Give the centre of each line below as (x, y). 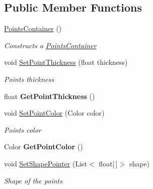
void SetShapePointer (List (46, 163)
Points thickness (29, 79)
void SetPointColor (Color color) (54, 113)
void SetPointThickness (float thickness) (66, 62)
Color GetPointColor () (44, 147)
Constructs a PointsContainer (50, 45)
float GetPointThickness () (50, 96)
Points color (23, 129)
